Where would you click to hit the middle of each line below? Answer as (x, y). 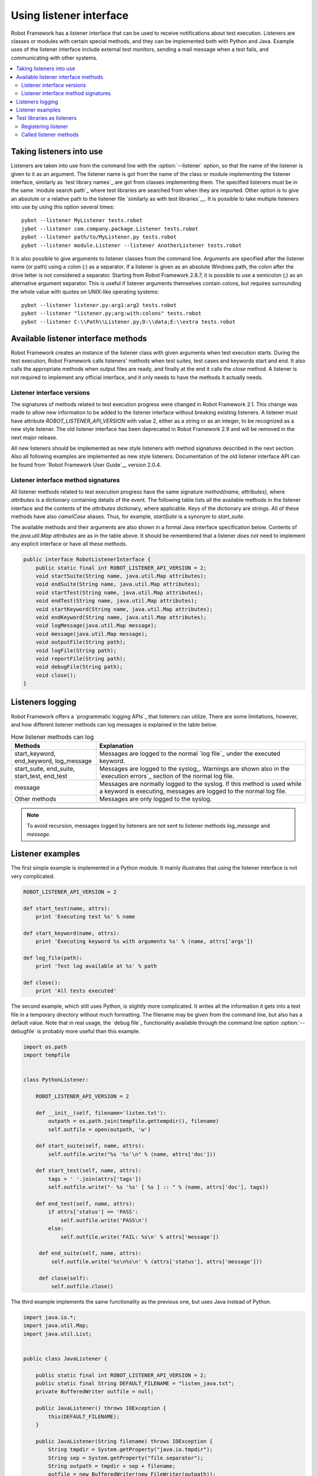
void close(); (56, 675)
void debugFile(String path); (79, 667)
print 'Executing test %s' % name (85, 916)
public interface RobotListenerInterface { (87, 560)
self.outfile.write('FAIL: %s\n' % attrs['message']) (140, 1237)
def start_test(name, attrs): (67, 908)
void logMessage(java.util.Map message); (96, 626)
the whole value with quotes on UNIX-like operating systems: (85, 292)
